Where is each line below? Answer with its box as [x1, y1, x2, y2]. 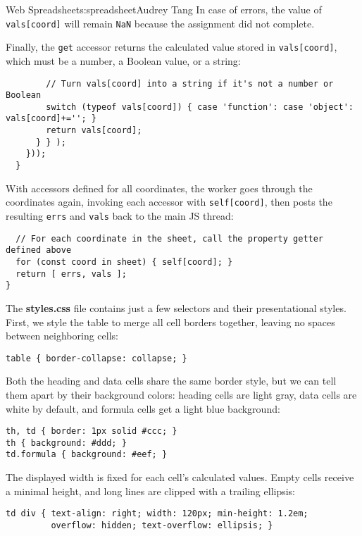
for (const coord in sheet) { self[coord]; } [15, 256, 233, 267]
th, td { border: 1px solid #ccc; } [6, 426, 177, 437]
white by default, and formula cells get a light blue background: [6, 401, 280, 416]
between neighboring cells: [6, 328, 118, 343]
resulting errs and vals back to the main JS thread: [6, 208, 234, 223]
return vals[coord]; [46, 125, 142, 136]
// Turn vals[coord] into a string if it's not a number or [46, 78, 334, 89]
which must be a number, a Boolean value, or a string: [6, 53, 241, 68]
